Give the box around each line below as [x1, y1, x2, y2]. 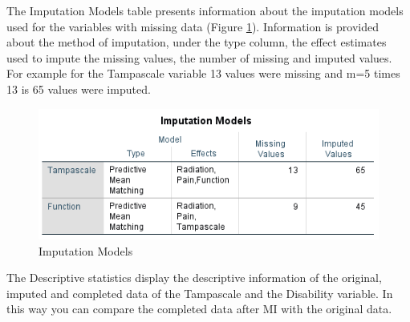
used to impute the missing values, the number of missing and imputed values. [6, 49, 392, 66]
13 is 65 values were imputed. [6, 80, 151, 97]
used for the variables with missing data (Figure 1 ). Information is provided [6, 18, 379, 34]
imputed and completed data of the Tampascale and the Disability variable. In [6, 284, 393, 301]
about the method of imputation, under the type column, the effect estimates [6, 34, 387, 50]
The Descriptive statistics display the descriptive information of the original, [6, 269, 382, 286]
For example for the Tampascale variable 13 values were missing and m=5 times [6, 65, 400, 82]
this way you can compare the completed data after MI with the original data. [6, 300, 392, 317]
